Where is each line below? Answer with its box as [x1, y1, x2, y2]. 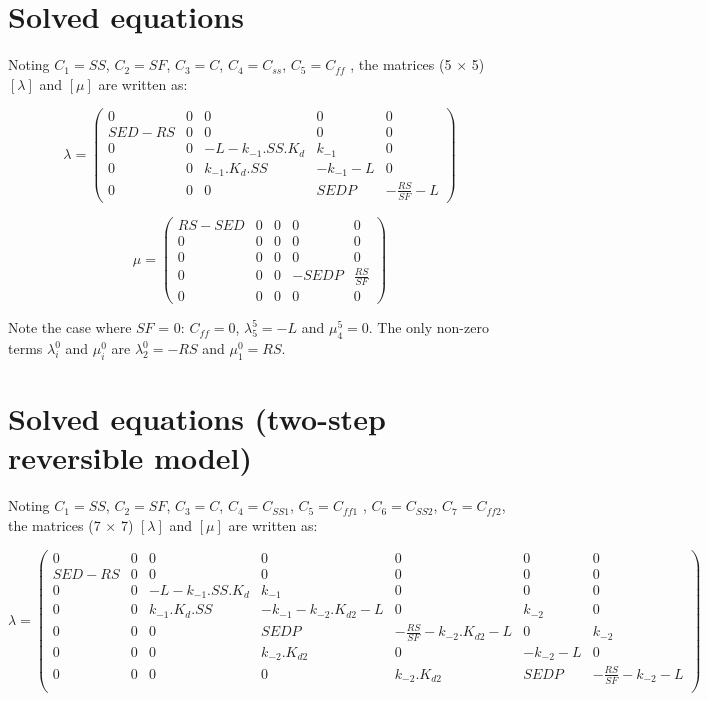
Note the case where [8, 317, 132, 338]
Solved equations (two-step [8, 398, 386, 439]
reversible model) [8, 437, 253, 478]
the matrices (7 [8, 514, 101, 535]
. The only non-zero [368, 317, 489, 338]
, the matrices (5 [350, 54, 452, 75]
